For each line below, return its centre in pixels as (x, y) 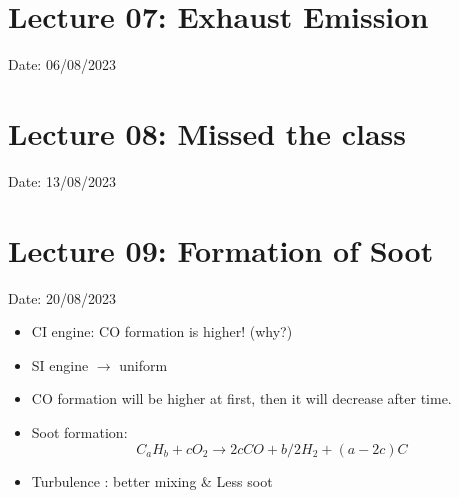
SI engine (60, 364)
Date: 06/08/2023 (62, 64)
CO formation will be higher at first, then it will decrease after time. (241, 398)
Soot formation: (79, 431)
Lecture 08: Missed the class (207, 132)
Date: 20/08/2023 (62, 297)
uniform (143, 364)
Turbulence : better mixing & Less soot (152, 480)
